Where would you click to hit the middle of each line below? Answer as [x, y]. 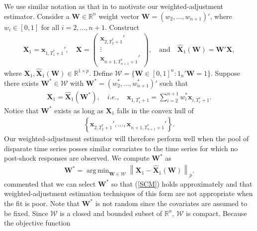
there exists [21, 83]
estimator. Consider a [37, 16]
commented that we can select [50, 183]
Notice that [21, 110]
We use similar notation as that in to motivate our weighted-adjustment [114, 6]
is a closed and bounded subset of [111, 213]
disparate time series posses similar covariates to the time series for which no [121, 148]
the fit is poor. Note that [42, 203]
